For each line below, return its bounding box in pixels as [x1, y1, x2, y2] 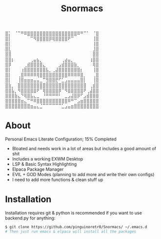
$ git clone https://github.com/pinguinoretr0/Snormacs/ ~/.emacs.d [5, 225, 147, 230]
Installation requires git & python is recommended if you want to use [5, 210, 142, 216]
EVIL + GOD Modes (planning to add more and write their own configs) [12, 172, 155, 178]
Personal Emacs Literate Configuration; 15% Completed [5, 136, 117, 142]
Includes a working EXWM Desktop [12, 156, 83, 162]
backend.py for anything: [5, 215, 56, 221]
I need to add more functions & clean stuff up [12, 177, 103, 183]
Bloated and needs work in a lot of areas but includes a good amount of [12, 146, 156, 152]
